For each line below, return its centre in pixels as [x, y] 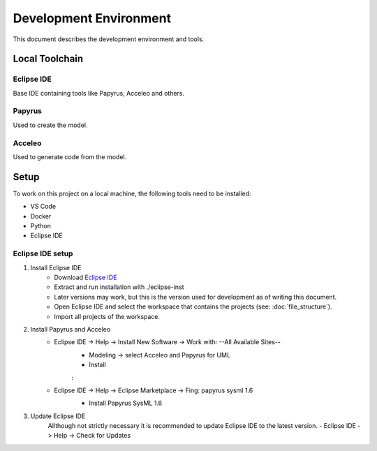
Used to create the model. [50, 125]
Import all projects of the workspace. [107, 316]
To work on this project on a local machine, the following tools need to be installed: [132, 193]
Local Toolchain [48, 59]
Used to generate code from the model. [70, 156]
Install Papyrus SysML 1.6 [126, 403]
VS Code [43, 207]
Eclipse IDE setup [43, 253]
